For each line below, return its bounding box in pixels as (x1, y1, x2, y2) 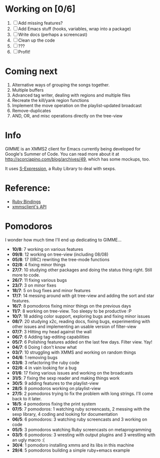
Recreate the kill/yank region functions (12, 97, 89, 103)
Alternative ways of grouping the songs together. (12, 82, 110, 88)
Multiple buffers (12, 87, 44, 93)
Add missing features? (18, 20, 63, 26)
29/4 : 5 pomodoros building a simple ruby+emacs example (12, 447, 131, 453)
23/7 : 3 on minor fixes (12, 282, 57, 288)
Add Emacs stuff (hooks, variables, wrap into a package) (18, 26, 131, 32)
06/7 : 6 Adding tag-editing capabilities (12, 334, 89, 340)
